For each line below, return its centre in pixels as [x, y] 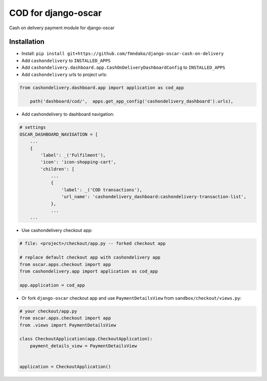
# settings [33, 127]
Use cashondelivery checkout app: [57, 230]
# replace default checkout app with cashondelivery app [90, 257]
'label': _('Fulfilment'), [73, 155]
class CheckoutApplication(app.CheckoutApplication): [86, 339]
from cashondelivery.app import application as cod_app [89, 271]
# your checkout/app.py [48, 311]
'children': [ [57, 169]
